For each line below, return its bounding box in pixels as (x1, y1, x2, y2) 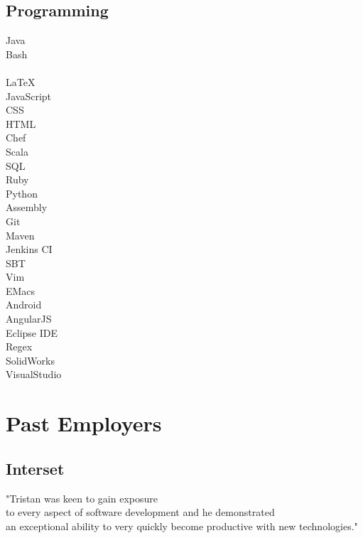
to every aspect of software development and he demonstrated (6, 505, 275, 520)
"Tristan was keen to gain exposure (6, 490, 158, 505)
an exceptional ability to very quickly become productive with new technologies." (6, 518, 358, 533)
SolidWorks (6, 353, 55, 367)
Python (6, 185, 38, 200)
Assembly (6, 200, 48, 215)
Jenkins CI (6, 242, 53, 257)
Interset (6, 457, 65, 479)
